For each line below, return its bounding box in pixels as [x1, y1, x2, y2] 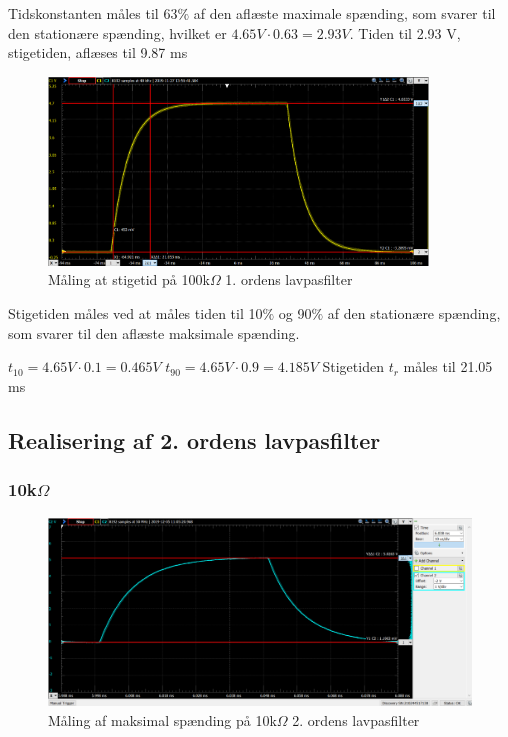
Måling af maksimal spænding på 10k [48, 709, 277, 730]
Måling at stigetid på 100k [48, 269, 210, 290]
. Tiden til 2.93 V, [349, 22, 461, 43]
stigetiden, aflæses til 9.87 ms [8, 42, 188, 63]
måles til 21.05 [403, 356, 493, 377]
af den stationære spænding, [327, 302, 501, 323]
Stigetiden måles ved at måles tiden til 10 [8, 302, 263, 323]
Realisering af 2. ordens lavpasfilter [8, 424, 381, 455]
